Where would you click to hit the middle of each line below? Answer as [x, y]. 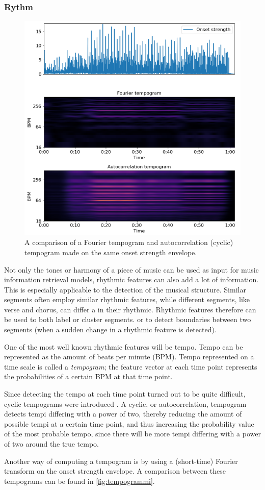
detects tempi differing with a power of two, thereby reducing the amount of [123, 414]
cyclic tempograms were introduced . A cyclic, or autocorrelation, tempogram [125, 403]
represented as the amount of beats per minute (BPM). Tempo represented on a [129, 357]
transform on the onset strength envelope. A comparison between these [115, 471]
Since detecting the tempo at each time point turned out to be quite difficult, [125, 394]
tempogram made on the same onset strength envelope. [111, 252]
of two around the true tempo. [51, 444]
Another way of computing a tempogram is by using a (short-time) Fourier [121, 461]
